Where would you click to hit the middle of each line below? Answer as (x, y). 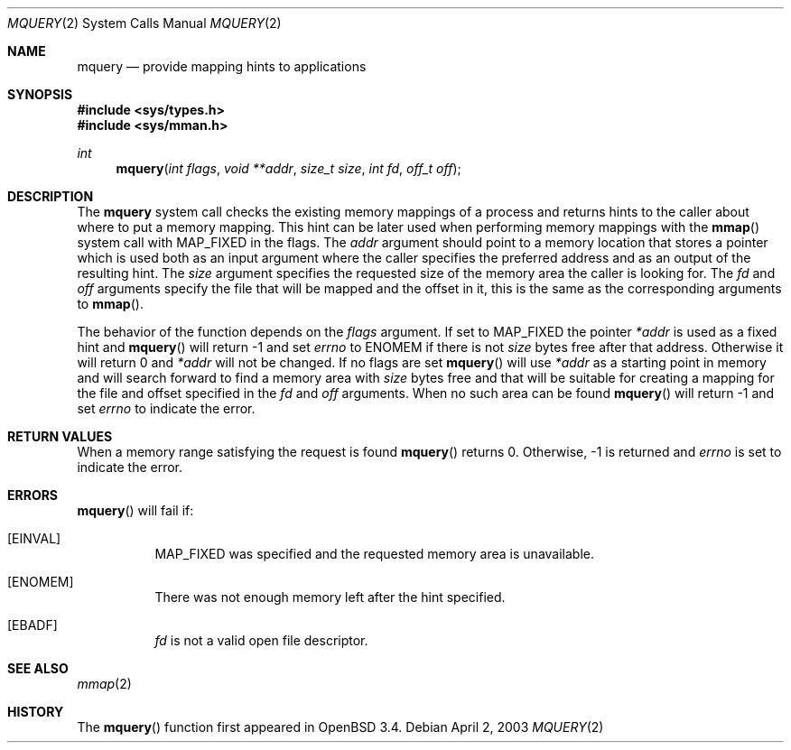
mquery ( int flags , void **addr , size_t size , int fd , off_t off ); (288, 168)
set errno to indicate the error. (166, 408)
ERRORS (33, 495)
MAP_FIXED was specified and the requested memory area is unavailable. (375, 554)
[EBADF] (33, 625)
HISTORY (36, 712)
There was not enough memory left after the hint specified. (330, 597)
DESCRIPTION (51, 196)
